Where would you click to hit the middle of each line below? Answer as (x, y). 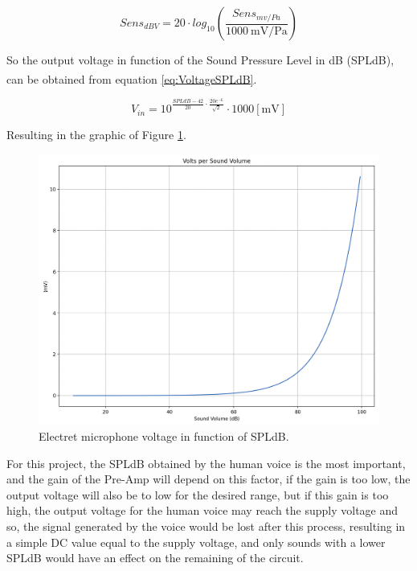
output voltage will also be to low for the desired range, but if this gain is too (198, 494)
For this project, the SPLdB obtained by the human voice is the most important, (206, 463)
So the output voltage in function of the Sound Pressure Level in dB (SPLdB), (200, 60)
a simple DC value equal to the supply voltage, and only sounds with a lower (196, 542)
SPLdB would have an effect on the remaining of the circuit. (155, 558)
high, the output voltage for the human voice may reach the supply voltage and (202, 510)
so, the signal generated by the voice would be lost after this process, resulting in (206, 526)
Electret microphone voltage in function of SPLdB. (164, 435)
